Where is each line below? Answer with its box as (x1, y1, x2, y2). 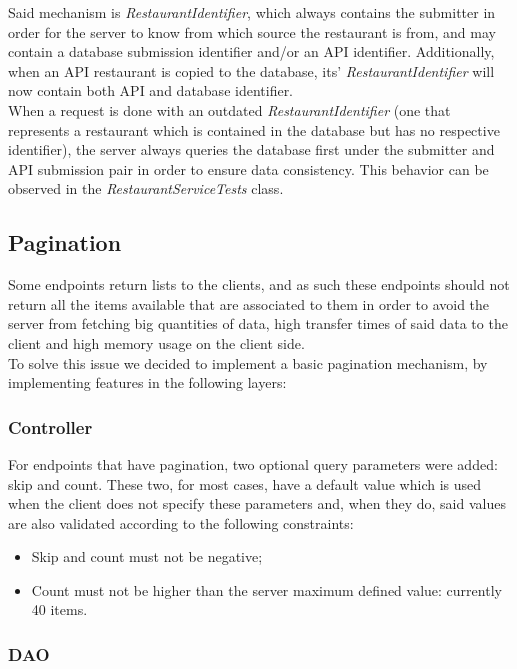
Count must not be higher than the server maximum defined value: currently (31, 579, 502, 600)
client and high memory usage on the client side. (8, 332, 305, 353)
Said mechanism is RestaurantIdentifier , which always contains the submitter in (8, 2, 496, 22)
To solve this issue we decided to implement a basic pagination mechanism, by (8, 352, 488, 373)
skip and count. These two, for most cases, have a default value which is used (8, 473, 482, 494)
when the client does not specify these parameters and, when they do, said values (8, 493, 506, 514)
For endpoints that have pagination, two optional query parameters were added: (8, 453, 498, 474)
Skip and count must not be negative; (31, 546, 263, 567)
